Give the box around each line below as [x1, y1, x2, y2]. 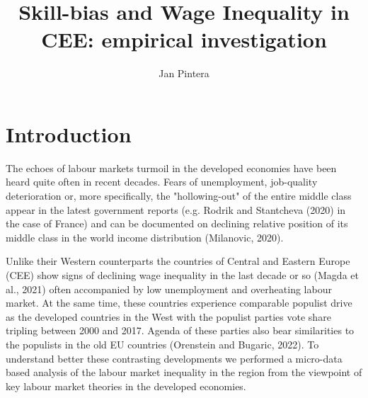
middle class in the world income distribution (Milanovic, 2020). [6, 229, 284, 244]
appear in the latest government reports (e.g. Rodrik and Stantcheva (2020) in [6, 202, 346, 217]
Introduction [6, 119, 132, 148]
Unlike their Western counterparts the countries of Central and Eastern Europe [6, 254, 350, 268]
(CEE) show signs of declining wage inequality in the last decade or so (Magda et [6, 268, 359, 282]
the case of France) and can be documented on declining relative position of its [6, 216, 348, 231]
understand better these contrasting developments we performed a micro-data [6, 351, 343, 365]
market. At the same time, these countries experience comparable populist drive [6, 295, 352, 310]
